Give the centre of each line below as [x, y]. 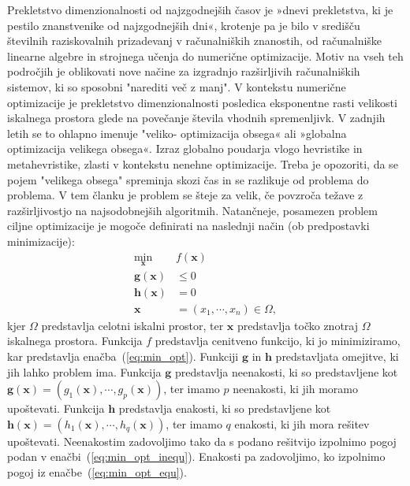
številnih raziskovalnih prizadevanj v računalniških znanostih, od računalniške [195, 41]
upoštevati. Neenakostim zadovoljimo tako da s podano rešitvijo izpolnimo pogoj [202, 441]
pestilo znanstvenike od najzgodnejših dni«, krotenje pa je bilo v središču [184, 25]
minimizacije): [41, 241]
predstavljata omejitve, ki [337, 356]
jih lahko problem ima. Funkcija [84, 371]
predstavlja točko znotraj [297, 325]
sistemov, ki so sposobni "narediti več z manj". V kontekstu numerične [177, 86]
